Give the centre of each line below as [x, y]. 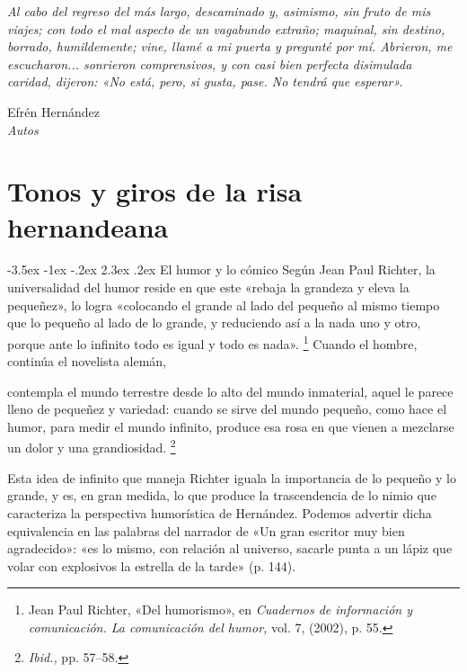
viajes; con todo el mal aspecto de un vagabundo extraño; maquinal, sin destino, [226, 28]
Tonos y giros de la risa [155, 191]
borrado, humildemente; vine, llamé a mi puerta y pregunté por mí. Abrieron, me [230, 46]
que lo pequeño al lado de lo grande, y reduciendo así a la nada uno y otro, [214, 323]
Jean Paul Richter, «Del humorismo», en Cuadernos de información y [220, 609]
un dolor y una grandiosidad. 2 [92, 446]
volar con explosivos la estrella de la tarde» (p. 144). [152, 565]
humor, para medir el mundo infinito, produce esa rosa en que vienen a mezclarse [231, 426]
